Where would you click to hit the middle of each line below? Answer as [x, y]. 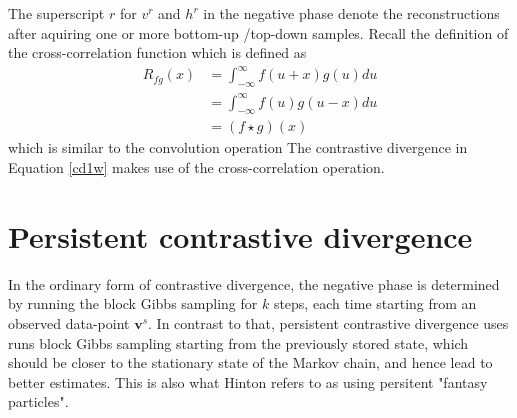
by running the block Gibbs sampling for [133, 303]
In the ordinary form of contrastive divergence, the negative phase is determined [254, 283]
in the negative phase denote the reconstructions [351, 13]
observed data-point [69, 322]
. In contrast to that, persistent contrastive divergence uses [328, 322]
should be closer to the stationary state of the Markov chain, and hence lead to [250, 362]
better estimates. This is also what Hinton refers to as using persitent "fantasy [248, 381]
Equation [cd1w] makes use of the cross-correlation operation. [196, 167]
